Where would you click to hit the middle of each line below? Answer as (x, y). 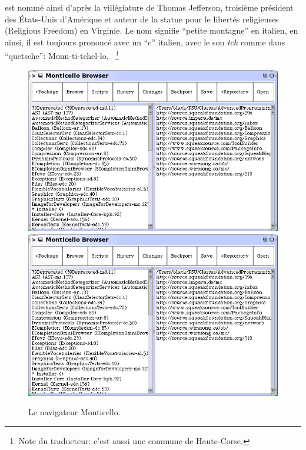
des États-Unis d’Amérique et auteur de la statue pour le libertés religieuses (142, 19)
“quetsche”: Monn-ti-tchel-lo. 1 (62, 55)
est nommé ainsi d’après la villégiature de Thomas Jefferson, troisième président (149, 7)
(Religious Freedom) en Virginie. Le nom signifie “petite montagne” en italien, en (152, 30)
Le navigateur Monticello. (74, 412)
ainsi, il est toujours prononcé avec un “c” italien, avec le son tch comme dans (145, 42)
